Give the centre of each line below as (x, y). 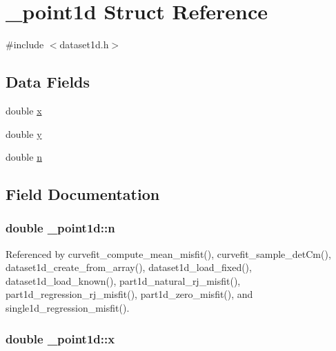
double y (24, 133)
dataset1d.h (84, 44)
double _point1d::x (60, 338)
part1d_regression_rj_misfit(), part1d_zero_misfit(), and (129, 294)
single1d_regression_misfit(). (68, 308)
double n (24, 157)
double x (24, 110)
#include (25, 44)
